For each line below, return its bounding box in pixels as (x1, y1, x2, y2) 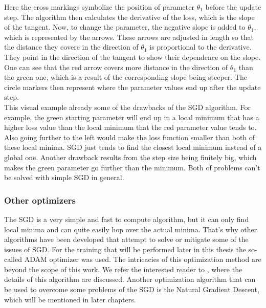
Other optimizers (4, 193, 76, 206)
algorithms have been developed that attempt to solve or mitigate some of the (4, 234, 249, 245)
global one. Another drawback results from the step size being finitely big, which (4, 151, 257, 162)
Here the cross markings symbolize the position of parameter (4, 2, 194, 12)
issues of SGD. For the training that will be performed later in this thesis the (4, 244, 246, 254)
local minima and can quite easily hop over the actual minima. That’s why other (4, 224, 257, 234)
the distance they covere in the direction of (4, 41, 139, 52)
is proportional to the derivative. (149, 41, 252, 52)
